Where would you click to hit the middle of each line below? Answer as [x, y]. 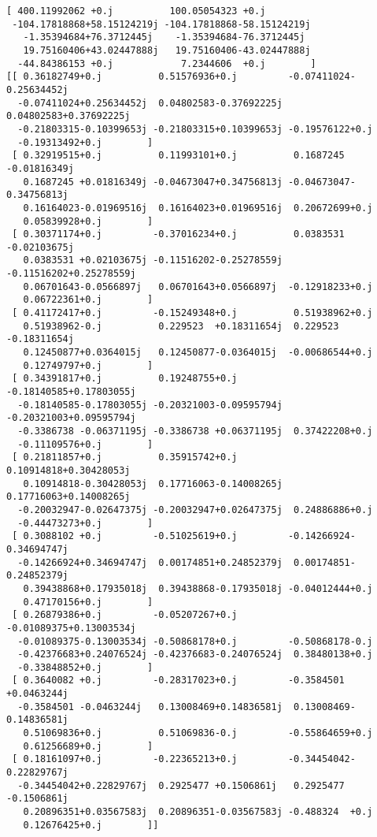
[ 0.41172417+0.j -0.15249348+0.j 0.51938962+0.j [192, 313]
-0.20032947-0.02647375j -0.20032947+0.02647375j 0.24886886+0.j [195, 510]
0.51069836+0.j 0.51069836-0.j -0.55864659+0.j [198, 733]
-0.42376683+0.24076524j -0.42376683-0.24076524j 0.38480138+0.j [195, 655]
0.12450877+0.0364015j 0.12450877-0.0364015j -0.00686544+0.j [198, 353]
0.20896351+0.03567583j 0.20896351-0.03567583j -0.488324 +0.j [198, 812]
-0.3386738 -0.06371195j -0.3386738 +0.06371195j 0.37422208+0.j [195, 431]
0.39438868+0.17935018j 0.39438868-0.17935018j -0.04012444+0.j [198, 588]
